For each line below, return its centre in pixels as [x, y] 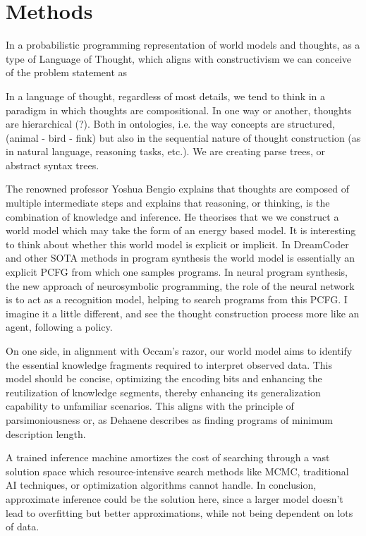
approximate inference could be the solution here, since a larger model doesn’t [175, 498]
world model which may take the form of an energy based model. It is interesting [181, 230]
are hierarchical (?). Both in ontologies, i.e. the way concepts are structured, [170, 124]
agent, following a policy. [59, 327]
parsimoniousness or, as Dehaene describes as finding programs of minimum [169, 419]
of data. [23, 526]
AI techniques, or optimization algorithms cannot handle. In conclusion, [161, 485]
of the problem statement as [67, 72]
